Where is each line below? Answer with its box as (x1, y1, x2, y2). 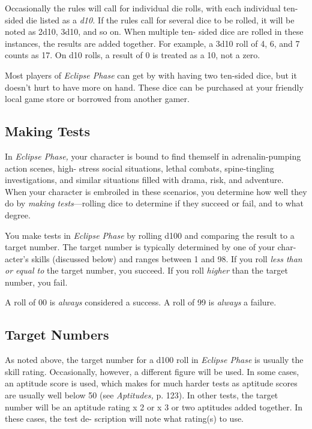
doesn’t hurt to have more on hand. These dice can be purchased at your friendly (5, 80, 304, 93)
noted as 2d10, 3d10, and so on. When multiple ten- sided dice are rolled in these (5, 25, 304, 38)
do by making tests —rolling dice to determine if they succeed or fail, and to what (5, 197, 304, 209)
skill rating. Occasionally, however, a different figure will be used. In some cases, (5, 365, 299, 377)
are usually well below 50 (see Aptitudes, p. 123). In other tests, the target (5, 389, 278, 401)
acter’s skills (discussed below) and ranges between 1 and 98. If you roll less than (5, 252, 302, 265)
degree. (5, 208, 31, 221)
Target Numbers (5, 325, 109, 344)
